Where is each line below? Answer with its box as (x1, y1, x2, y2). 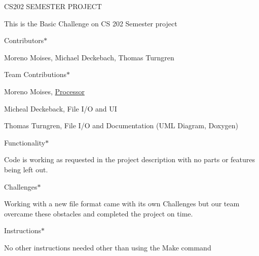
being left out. (4, 164, 48, 174)
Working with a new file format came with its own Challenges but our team (4, 198, 240, 209)
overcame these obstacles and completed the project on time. (4, 208, 193, 218)
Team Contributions (4, 69, 67, 80)
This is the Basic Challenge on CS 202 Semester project (4, 18, 177, 28)
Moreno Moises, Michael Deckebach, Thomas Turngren (4, 52, 174, 62)
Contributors (4, 35, 44, 46)
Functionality (4, 137, 46, 148)
